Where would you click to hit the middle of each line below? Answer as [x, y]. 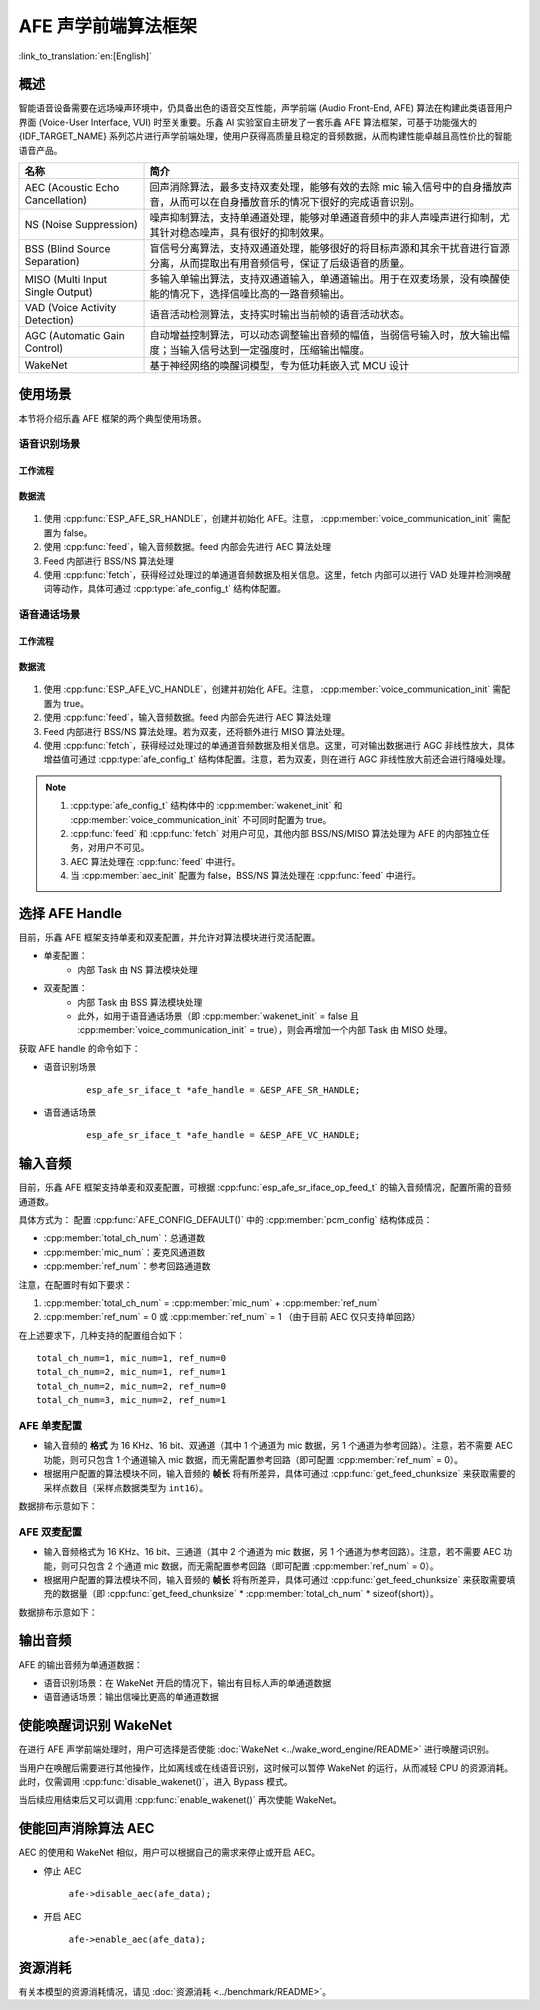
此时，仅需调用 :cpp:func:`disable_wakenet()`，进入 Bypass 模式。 [155, 1782]
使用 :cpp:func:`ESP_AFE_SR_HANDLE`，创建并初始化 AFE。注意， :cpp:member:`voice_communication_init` [267, 519]
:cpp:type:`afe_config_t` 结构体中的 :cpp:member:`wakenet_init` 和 [206, 806]
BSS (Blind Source [67, 249]
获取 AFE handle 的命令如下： [79, 1048]
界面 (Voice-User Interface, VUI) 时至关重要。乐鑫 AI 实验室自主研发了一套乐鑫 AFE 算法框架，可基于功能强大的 [248, 122]
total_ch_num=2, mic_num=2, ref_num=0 [131, 1386]
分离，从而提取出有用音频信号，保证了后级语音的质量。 [279, 263]
